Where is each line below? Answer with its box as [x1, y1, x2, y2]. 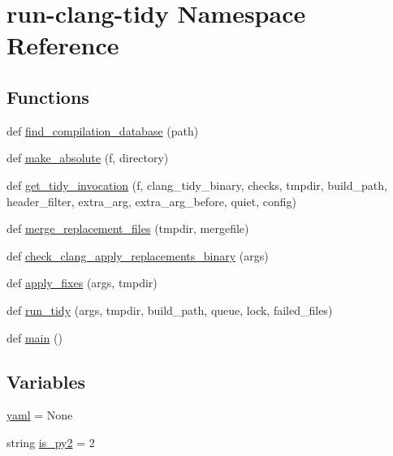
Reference [6, 28, 119, 62]
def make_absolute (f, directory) [6, 149, 169, 166]
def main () [6, 329, 63, 346]
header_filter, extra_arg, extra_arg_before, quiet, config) [6, 192, 296, 209]
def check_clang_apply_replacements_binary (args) [6, 247, 269, 264]
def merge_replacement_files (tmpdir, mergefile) [6, 220, 249, 237]
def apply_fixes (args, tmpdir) [6, 274, 158, 291]
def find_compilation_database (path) [6, 122, 199, 139]
